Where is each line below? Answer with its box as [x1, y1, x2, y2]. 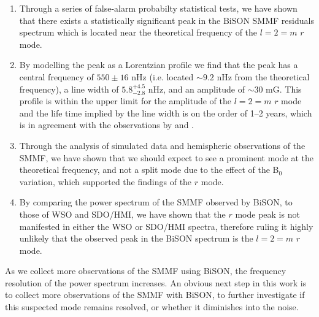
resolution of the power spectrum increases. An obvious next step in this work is [5, 276, 307, 289]
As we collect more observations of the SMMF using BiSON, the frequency [5, 264, 286, 277]
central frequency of [19, 70, 94, 83]
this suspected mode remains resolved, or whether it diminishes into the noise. [5, 300, 299, 313]
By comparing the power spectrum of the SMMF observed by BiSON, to [19, 196, 293, 208]
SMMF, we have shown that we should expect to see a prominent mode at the [19, 151, 313, 164]
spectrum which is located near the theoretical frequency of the [19, 26, 258, 39]
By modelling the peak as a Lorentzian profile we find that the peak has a [19, 58, 298, 71]
